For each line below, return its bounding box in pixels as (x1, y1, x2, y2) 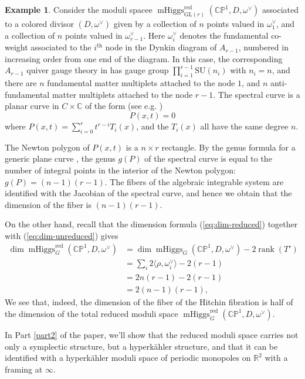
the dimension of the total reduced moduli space (5, 307, 178, 319)
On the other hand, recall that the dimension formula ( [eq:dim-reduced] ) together (5, 218, 298, 230)
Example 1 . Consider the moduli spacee (5, 4, 152, 15)
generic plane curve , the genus (5, 152, 116, 165)
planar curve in (5, 100, 59, 112)
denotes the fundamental (179, 29, 269, 41)
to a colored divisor (5, 17, 74, 29)
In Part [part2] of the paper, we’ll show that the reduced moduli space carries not (5, 328, 299, 340)
